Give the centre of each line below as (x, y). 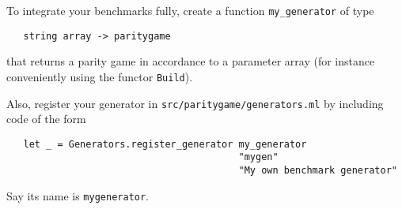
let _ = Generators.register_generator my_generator (165, 144)
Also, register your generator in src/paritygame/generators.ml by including (195, 103)
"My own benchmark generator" (318, 171)
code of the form (46, 119)
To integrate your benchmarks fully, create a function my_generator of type (190, 10)
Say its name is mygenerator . (78, 195)
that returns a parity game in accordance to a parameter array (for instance (191, 61)
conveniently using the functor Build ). (100, 76)
